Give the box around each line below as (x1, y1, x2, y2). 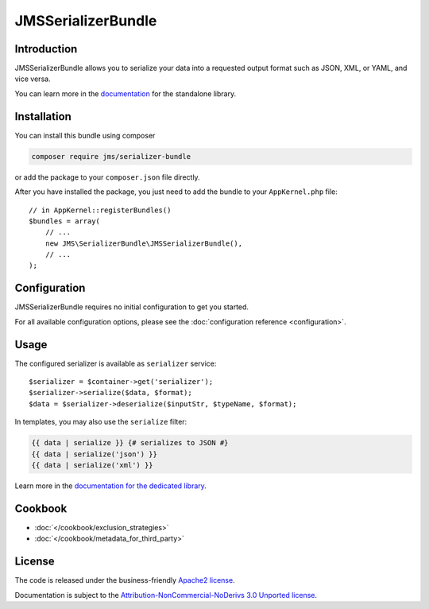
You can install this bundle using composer (14, 130, 156, 140)
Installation (14, 110, 71, 123)
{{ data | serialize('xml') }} (31, 460, 154, 469)
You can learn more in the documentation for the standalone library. (14, 88, 237, 99)
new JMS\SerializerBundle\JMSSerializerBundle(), (44, 239, 242, 248)
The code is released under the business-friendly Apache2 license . (14, 576, 235, 585)
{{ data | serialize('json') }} (31, 449, 158, 459)
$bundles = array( (29, 216, 101, 226)
